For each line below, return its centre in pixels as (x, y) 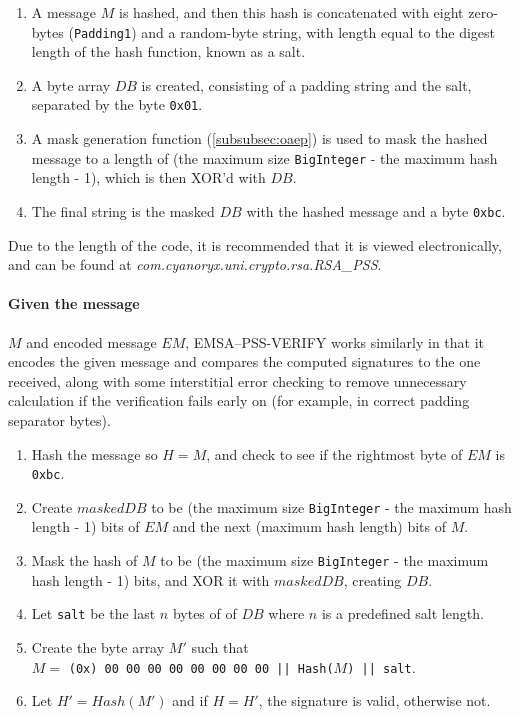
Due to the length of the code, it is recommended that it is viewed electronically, (255, 244)
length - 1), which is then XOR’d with (148, 177)
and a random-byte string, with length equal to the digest (318, 31)
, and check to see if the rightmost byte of (334, 453)
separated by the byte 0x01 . (117, 104)
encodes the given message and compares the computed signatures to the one (244, 361)
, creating (372, 579)
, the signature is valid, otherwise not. (374, 700)
